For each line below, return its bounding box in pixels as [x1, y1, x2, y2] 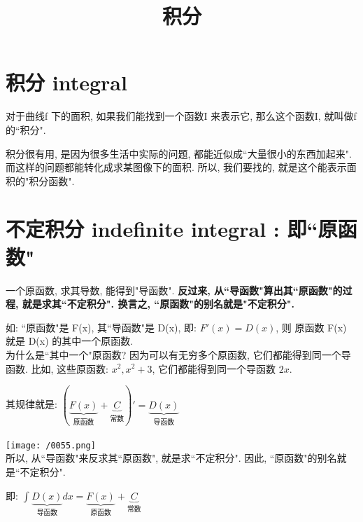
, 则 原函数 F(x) [276, 320, 347, 334]
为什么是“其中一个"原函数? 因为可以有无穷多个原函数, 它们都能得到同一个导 [6, 347, 351, 362]
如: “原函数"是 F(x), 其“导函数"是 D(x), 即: [6, 320, 197, 334]
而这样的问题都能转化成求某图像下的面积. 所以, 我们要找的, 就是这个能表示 [6, 160, 347, 174]
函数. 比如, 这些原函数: [6, 361, 108, 376]
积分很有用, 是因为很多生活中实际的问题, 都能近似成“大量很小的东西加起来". [6, 146, 352, 160]
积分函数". [29, 173, 75, 188]
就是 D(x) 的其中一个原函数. [6, 334, 134, 348]
